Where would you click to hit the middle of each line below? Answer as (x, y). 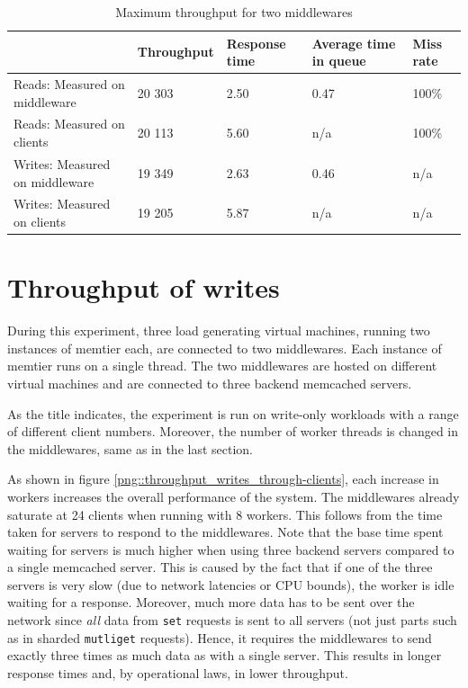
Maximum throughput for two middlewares (234, 12)
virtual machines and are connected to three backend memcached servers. (210, 383)
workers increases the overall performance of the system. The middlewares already (234, 496)
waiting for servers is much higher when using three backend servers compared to (231, 549)
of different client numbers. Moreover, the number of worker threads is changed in (233, 431)
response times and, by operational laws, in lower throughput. (178, 672)
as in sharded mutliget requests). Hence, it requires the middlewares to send (220, 637)
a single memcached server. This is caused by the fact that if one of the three (220, 567)
